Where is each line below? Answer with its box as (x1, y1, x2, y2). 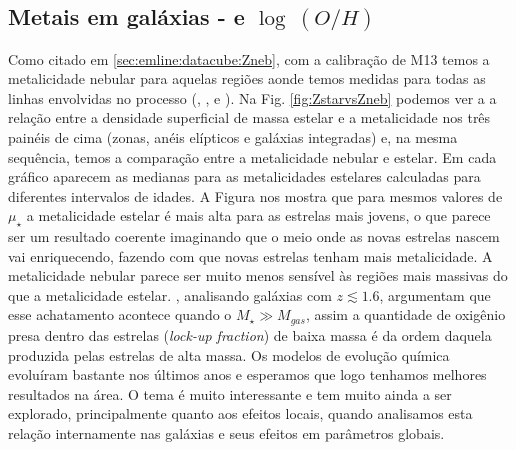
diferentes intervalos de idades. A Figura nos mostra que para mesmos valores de (8, 185, 503, 206)
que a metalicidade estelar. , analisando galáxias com (8, 284, 332, 305)
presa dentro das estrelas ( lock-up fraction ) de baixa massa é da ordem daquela (8, 324, 492, 345)
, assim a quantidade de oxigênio (305, 304, 506, 325)
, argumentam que (379, 284, 491, 305)
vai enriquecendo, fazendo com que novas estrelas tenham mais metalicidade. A (8, 245, 493, 266)
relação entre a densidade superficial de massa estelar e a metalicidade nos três (8, 107, 491, 128)
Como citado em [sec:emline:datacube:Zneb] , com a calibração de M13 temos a (8, 48, 490, 69)
